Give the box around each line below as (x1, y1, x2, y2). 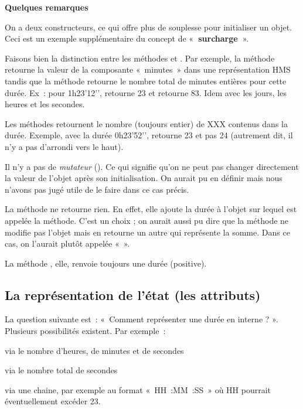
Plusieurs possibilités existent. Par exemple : (5, 325, 166, 337)
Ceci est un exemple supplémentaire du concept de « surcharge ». (5, 32, 249, 45)
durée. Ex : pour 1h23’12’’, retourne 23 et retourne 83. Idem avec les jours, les (5, 86, 287, 98)
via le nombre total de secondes (5, 364, 118, 376)
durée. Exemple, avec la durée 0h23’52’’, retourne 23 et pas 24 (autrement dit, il (5, 129, 293, 141)
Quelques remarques (5, 1, 88, 13)
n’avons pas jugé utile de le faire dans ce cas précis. (5, 183, 189, 195)
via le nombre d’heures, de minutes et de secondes (5, 344, 184, 356)
